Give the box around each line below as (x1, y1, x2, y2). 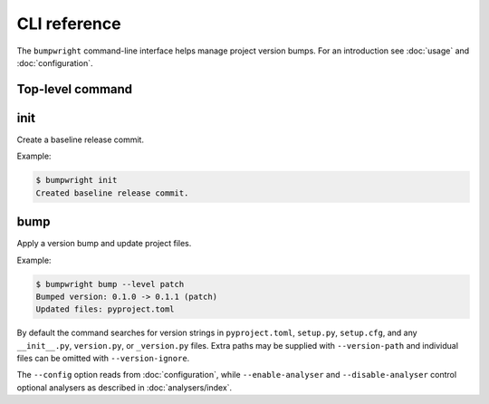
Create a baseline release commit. (16, 134, 145, 145)
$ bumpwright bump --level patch (35, 279, 185, 289)
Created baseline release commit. (35, 188, 189, 198)
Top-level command (16, 82, 133, 97)
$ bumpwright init (35, 175, 118, 186)
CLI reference (16, 14, 121, 34)
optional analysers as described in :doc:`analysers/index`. (16, 381, 233, 393)
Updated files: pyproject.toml (35, 304, 176, 314)
